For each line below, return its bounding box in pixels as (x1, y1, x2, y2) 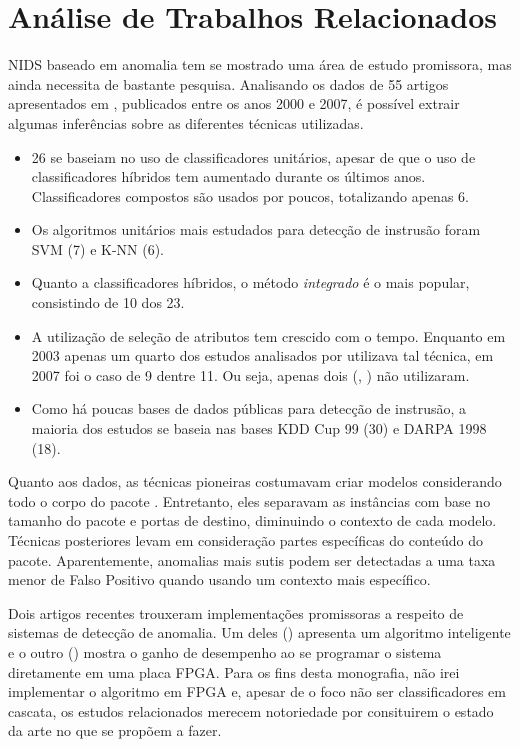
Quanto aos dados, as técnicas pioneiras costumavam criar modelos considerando (8, 471, 502, 492)
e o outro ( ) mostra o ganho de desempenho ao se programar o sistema (8, 641, 442, 662)
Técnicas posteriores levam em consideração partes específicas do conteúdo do (8, 530, 484, 550)
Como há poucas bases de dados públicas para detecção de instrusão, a (31, 398, 466, 419)
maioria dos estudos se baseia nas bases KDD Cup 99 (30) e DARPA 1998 (31, 418, 487, 439)
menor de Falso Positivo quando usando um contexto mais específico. (8, 569, 431, 590)
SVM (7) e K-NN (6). (31, 238, 165, 259)
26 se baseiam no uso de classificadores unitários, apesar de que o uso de (31, 146, 476, 167)
